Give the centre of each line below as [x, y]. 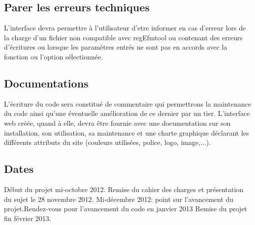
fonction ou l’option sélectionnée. [54, 56]
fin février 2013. [28, 218]
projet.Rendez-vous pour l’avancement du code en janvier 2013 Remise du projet [126, 209]
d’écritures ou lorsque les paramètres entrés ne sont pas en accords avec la [116, 47]
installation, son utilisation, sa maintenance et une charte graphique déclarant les [127, 132]
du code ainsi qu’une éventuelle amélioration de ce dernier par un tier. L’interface [127, 113]
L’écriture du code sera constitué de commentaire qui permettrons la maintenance [127, 103]
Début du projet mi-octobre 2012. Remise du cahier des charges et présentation [124, 189]
